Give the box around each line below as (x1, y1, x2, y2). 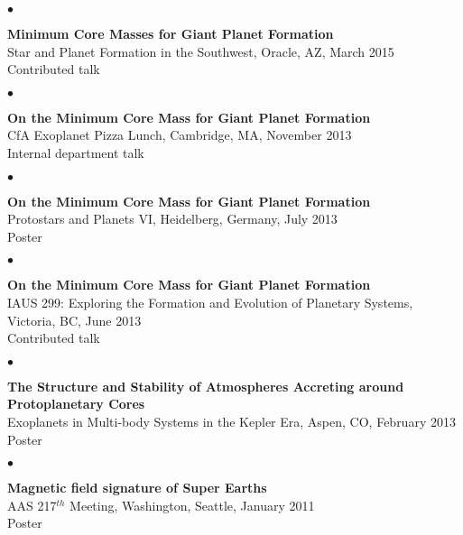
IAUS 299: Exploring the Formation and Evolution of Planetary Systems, (7, 292, 413, 311)
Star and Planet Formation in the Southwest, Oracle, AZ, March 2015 (7, 42, 394, 60)
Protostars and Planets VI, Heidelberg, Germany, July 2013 (7, 209, 338, 228)
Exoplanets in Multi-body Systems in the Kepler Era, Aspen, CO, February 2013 (7, 411, 456, 430)
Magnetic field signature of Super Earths (7, 478, 267, 497)
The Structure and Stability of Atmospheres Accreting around (7, 376, 404, 395)
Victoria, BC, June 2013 (7, 310, 142, 329)
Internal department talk (7, 143, 144, 161)
